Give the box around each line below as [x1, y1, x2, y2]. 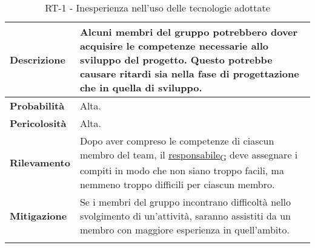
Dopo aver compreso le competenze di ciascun [79, 134, 274, 148]
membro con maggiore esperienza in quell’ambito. [79, 223, 290, 237]
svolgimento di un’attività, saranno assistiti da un [79, 209, 291, 223]
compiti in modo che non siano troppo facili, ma [79, 163, 284, 178]
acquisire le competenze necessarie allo [79, 39, 268, 53]
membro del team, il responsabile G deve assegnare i [79, 148, 298, 164]
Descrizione [10, 53, 65, 67]
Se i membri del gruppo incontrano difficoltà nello [79, 195, 291, 209]
